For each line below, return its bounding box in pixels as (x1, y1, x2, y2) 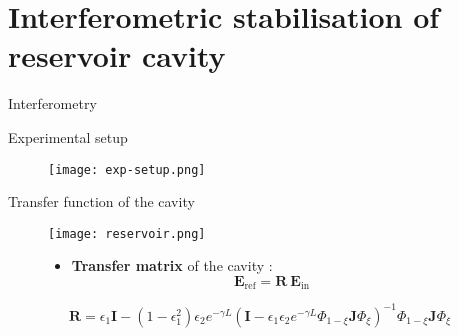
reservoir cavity (8, 35, 226, 76)
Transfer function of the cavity (8, 191, 195, 212)
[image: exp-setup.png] (48, 162, 206, 177)
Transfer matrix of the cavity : (71, 255, 273, 276)
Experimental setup (8, 126, 128, 147)
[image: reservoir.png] (48, 226, 206, 241)
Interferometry (8, 93, 97, 114)
